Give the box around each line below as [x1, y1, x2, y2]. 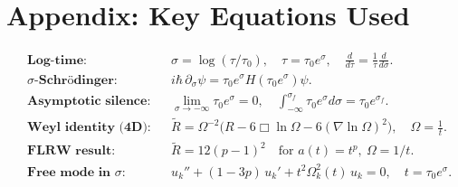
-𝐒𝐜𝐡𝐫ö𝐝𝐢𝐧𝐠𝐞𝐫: [34, 73, 118, 87]
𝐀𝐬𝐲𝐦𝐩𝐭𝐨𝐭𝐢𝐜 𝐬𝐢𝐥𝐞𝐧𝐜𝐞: [27, 95, 151, 108]
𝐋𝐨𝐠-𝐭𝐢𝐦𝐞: [27, 53, 87, 67]
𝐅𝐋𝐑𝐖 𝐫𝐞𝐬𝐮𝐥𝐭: [27, 145, 116, 158]
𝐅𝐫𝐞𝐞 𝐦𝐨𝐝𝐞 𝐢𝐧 [27, 165, 111, 179]
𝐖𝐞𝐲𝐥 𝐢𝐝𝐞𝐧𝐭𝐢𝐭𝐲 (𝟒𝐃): [27, 121, 151, 135]
